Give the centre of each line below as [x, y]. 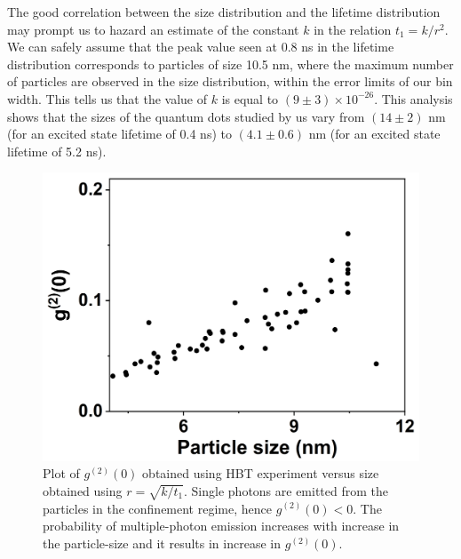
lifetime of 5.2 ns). [57, 151]
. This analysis [413, 98]
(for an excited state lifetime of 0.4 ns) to [119, 134]
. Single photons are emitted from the [286, 490]
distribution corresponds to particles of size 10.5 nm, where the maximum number [230, 64]
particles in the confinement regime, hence [157, 508]
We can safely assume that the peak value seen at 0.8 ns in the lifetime [201, 47]
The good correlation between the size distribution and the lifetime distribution [224, 12]
